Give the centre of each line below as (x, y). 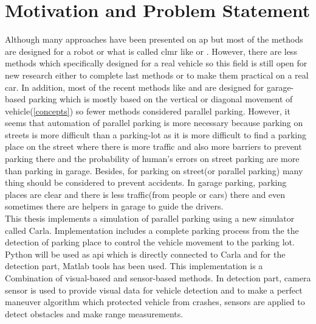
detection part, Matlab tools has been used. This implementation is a (134, 266)
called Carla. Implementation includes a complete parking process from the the (152, 230)
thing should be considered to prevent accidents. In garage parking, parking (146, 182)
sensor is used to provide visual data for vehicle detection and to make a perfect (154, 290)
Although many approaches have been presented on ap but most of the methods (154, 39)
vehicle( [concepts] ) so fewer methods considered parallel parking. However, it (148, 111)
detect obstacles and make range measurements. (94, 313)
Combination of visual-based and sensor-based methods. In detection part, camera (158, 278)
